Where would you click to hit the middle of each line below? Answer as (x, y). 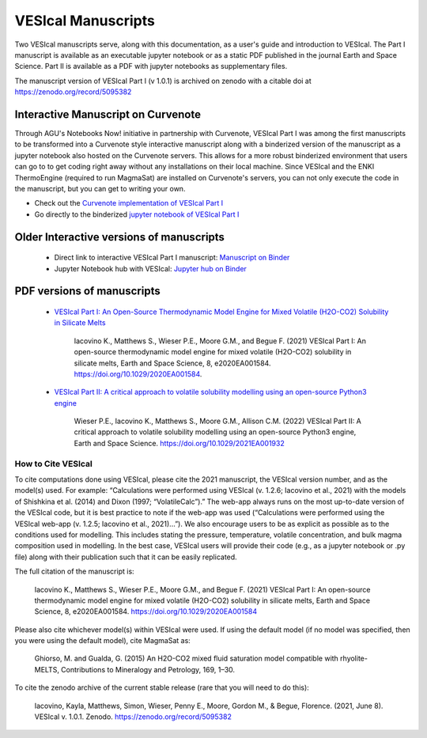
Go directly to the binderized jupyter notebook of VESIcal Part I (137, 214)
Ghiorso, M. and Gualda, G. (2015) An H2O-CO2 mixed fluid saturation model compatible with (187, 659)
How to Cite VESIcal (53, 464)
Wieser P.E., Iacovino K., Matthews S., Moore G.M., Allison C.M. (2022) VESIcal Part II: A (217, 421)
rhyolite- (354, 659)
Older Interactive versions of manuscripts (120, 237)
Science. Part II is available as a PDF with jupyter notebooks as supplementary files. (151, 66)
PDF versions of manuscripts (88, 291)
